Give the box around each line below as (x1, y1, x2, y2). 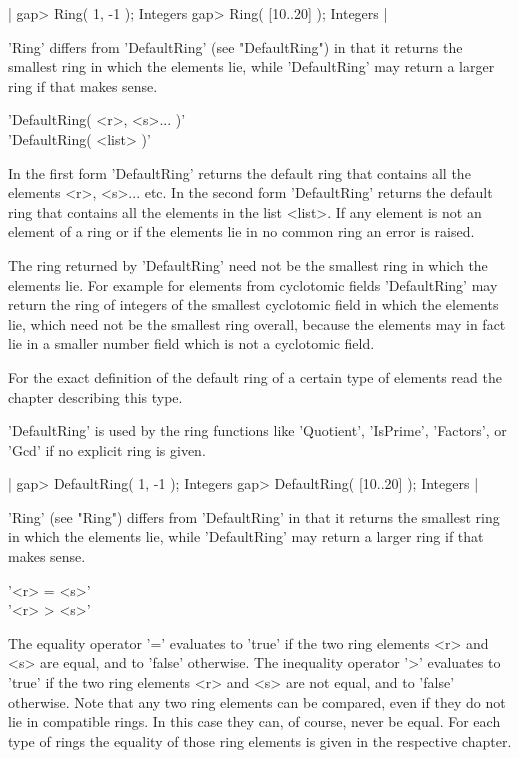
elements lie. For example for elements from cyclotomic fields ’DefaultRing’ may (8, 274, 498, 295)
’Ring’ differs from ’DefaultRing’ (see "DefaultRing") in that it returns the (8, 36, 463, 57)
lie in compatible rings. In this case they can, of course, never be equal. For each (8, 711, 501, 732)
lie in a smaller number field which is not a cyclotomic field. (8, 333, 375, 354)
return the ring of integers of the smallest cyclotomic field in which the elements (8, 294, 499, 315)
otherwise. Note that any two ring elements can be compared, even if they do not (8, 691, 506, 712)
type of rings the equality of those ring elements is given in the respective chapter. (8, 730, 512, 751)
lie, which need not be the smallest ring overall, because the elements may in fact (8, 313, 506, 334)
